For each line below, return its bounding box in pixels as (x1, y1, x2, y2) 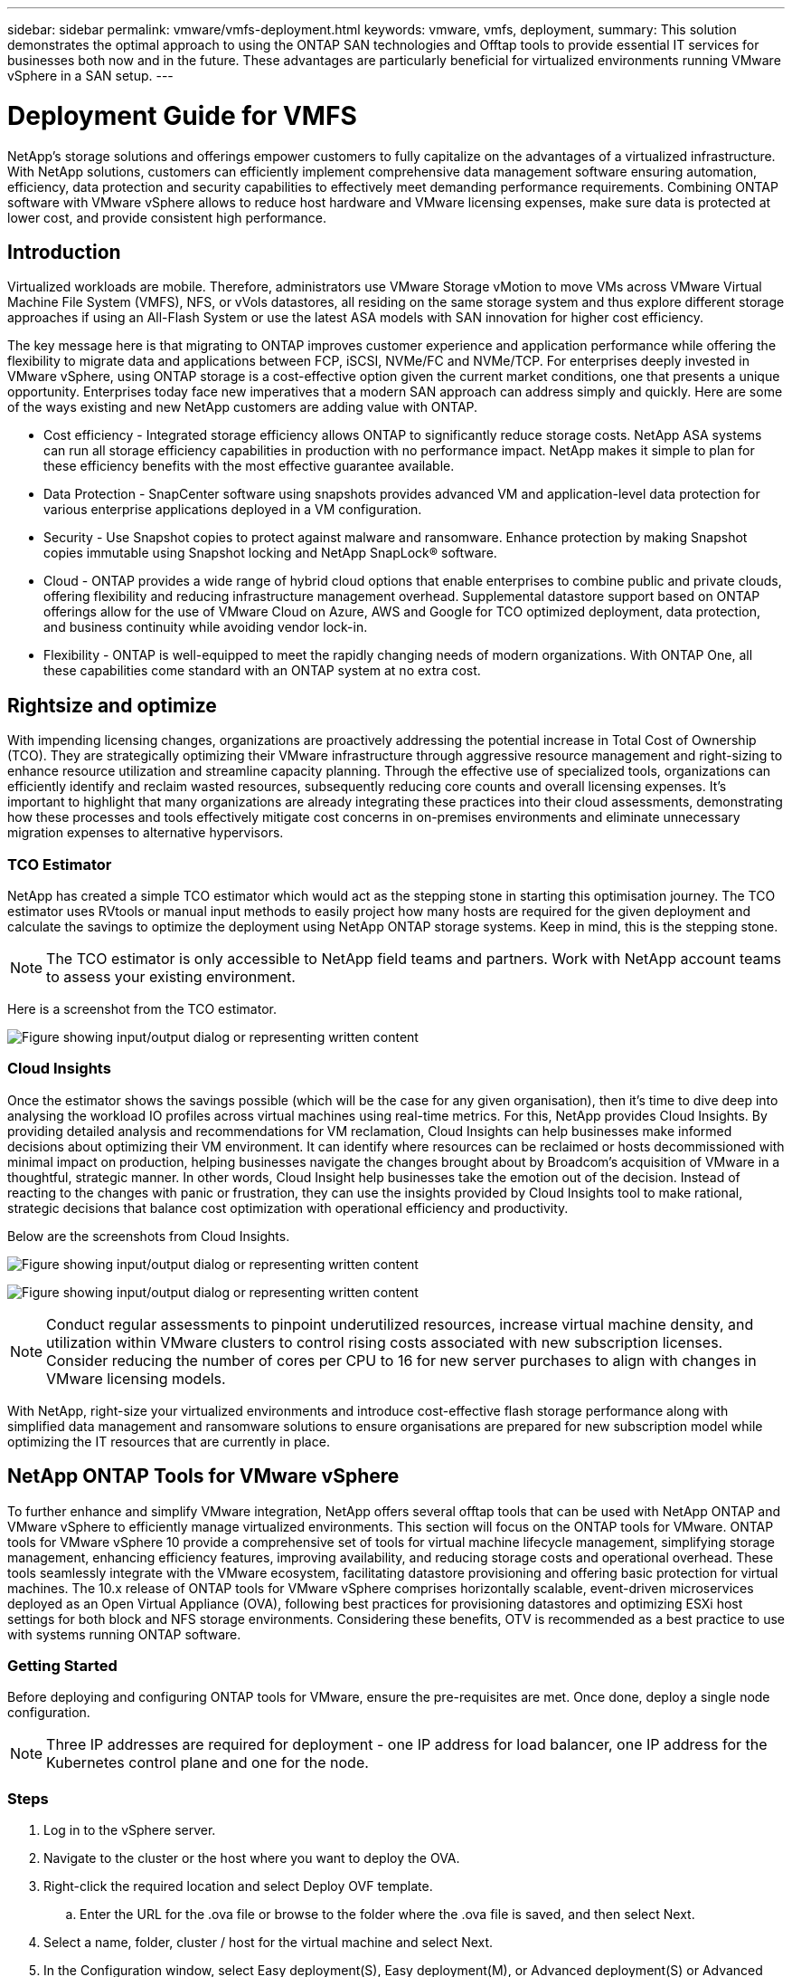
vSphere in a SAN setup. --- (7, 68, 174, 83)
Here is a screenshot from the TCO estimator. (7, 1000, 277, 1017)
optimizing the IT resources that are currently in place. (7, 1433, 330, 1449)
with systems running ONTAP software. (7, 1626, 241, 1642)
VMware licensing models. (46, 1369, 226, 1388)
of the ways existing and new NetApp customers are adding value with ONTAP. (7, 399, 478, 415)
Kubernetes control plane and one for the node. (46, 1753, 369, 1772)
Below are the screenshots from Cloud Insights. (7, 1227, 290, 1244)
